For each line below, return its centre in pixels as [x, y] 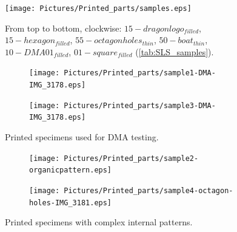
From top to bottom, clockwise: [63, 28]
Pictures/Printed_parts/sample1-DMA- [140, 73]
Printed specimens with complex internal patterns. [99, 222]
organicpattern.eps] [71, 170]
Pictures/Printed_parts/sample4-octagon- [149, 190]
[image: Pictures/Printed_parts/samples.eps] [98, 9]
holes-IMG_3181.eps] [71, 203]
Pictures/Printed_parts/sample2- [131, 158]
